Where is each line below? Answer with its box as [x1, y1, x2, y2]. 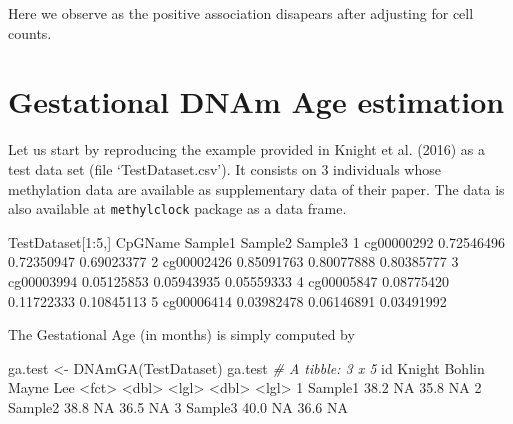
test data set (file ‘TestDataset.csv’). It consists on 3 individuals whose [8, 158, 441, 179]
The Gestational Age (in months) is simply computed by [8, 324, 355, 345]
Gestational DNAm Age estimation [8, 81, 505, 122]
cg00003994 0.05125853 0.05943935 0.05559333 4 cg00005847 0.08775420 [8, 270, 450, 291]
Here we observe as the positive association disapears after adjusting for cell [8, 3, 474, 23]
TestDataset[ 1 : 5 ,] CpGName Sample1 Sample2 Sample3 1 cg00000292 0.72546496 [8, 231, 506, 252]
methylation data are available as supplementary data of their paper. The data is [8, 178, 505, 199]
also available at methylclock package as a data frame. [8, 198, 347, 219]
